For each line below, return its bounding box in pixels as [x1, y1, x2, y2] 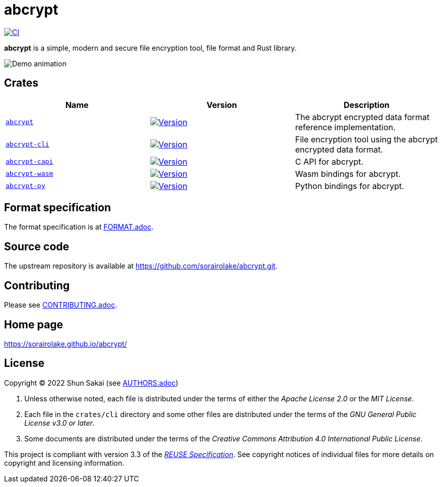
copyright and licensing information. [4, 458, 125, 467]
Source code [4, 240, 69, 253]
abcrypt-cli [6, 140, 50, 148]
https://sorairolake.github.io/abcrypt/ [4, 339, 127, 348]
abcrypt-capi [6, 158, 53, 166]
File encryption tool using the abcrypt [295, 134, 438, 144]
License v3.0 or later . [24, 418, 95, 427]
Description [343, 99, 390, 110]
